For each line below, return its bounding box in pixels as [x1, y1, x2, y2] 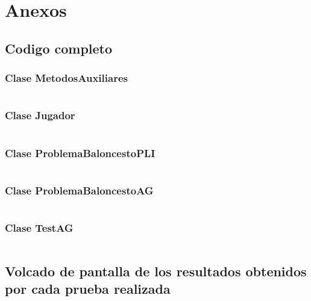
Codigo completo [5, 39, 113, 57]
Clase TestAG [5, 220, 74, 235]
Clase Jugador [5, 108, 75, 123]
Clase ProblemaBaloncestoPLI [5, 145, 155, 160]
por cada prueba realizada [5, 279, 171, 298]
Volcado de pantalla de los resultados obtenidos [5, 261, 307, 280]
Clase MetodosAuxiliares [5, 70, 128, 85]
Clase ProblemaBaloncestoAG [5, 182, 154, 197]
